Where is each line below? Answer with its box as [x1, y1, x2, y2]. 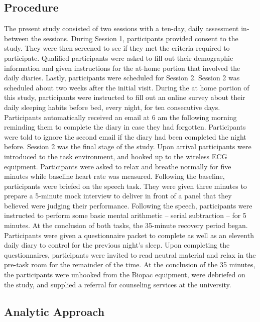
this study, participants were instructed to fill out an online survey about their [4, 92, 245, 102]
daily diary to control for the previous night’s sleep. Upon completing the [4, 240, 230, 250]
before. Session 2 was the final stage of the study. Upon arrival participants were [4, 141, 251, 152]
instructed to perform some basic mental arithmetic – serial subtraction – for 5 [4, 210, 246, 221]
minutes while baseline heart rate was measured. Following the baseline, [4, 171, 225, 181]
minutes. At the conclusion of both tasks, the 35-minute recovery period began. [4, 220, 248, 231]
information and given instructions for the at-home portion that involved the [4, 62, 240, 73]
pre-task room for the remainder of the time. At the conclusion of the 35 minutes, [4, 259, 255, 270]
